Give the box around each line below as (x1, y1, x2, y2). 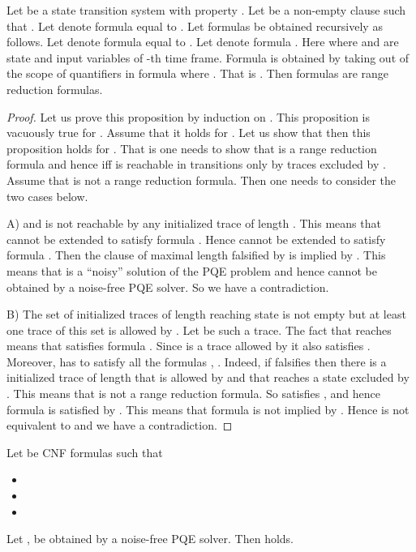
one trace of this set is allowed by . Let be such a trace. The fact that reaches (6, 321, 392, 338)
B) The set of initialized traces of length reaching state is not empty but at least (6, 306, 406, 323)
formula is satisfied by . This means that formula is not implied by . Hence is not (6, 400, 410, 417)
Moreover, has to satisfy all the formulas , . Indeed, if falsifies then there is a (6, 353, 387, 370)
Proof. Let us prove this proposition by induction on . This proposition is (6, 108, 370, 125)
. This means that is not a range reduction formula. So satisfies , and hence (6, 385, 381, 402)
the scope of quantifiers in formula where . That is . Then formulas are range (6, 65, 389, 82)
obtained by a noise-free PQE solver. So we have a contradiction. (6, 278, 329, 295)
